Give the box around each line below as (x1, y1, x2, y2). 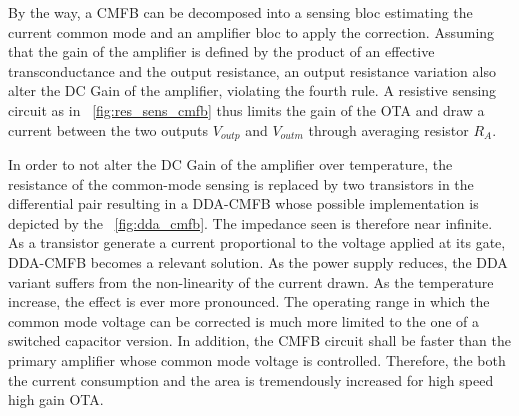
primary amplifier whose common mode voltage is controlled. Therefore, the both (8, 349, 506, 370)
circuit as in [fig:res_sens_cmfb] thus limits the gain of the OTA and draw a (8, 99, 485, 120)
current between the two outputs (8, 119, 209, 140)
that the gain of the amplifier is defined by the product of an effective (8, 41, 435, 62)
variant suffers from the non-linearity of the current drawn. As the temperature (8, 271, 494, 292)
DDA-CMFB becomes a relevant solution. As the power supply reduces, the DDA (8, 251, 508, 272)
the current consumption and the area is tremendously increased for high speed (8, 369, 494, 390)
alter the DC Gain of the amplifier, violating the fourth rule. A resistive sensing (8, 80, 497, 101)
